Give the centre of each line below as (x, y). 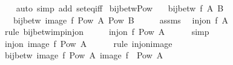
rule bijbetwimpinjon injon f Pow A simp (107, 32)
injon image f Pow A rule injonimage (88, 43)
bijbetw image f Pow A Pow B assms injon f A (121, 20)
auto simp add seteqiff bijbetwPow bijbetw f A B (120, 8)
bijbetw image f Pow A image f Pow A (84, 55)
